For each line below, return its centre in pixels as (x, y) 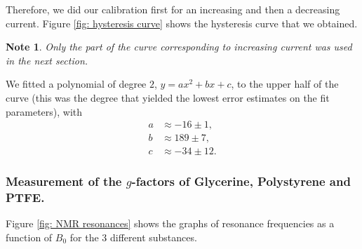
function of (29, 237)
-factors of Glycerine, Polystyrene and (241, 181)
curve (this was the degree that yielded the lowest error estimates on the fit (168, 97)
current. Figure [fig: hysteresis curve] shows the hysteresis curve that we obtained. (182, 23)
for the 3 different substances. (133, 237)
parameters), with (44, 111)
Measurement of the (64, 181)
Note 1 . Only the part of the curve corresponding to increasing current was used (179, 47)
